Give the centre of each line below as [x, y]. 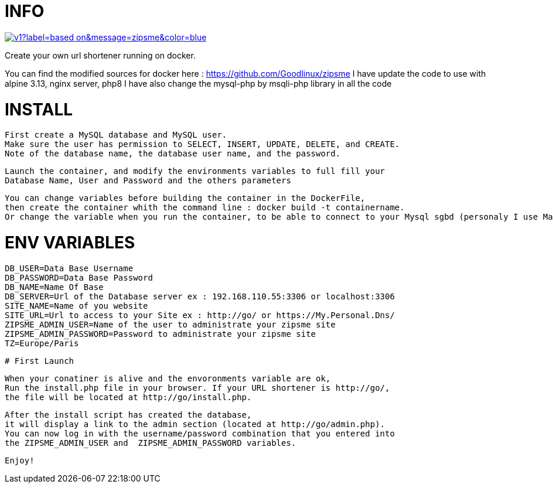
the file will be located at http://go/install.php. [128, 397]
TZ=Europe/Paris [42, 343]
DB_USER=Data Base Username [69, 268]
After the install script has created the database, [128, 414]
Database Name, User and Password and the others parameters [148, 181]
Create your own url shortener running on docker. [100, 55]
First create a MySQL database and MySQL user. [116, 135]
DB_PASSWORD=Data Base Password [79, 277]
